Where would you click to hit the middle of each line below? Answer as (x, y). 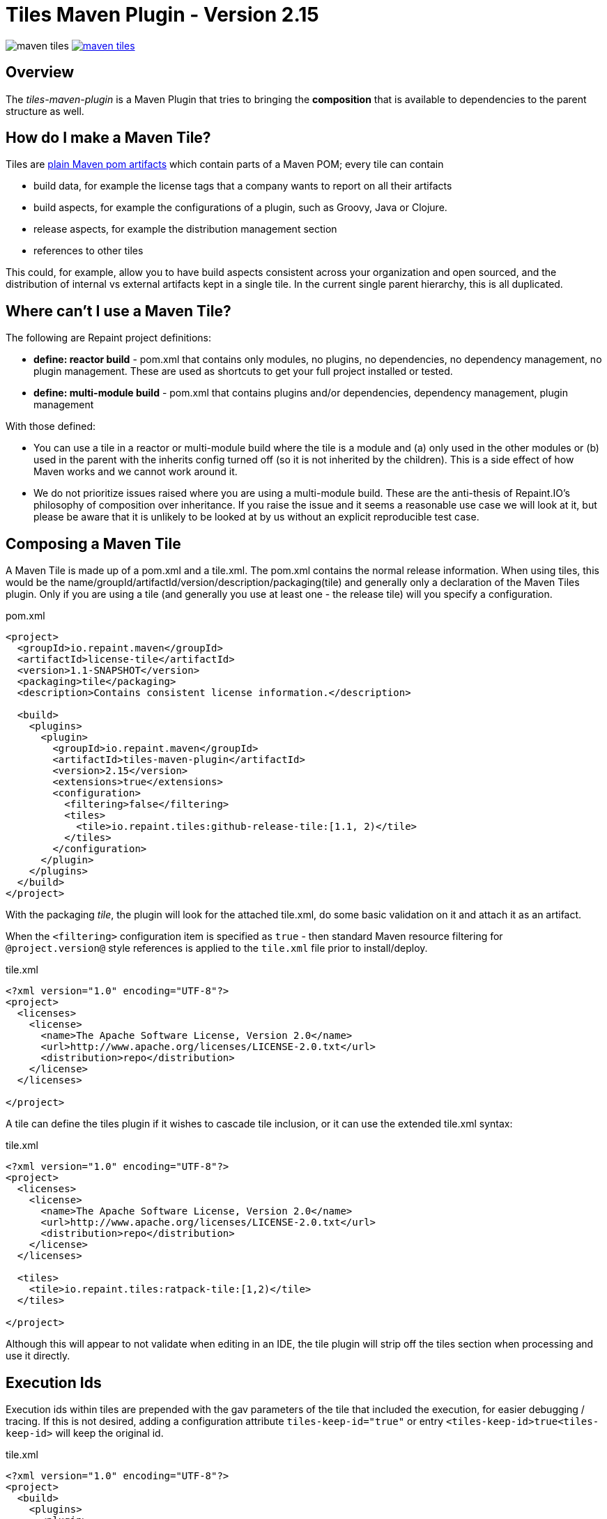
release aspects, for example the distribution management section (185, 229)
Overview (40, 72)
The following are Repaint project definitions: (108, 338)
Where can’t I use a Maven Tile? (118, 311)
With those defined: (51, 426)
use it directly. (38, 1356)
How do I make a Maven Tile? (108, 138)
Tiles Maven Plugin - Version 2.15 (162, 15)
